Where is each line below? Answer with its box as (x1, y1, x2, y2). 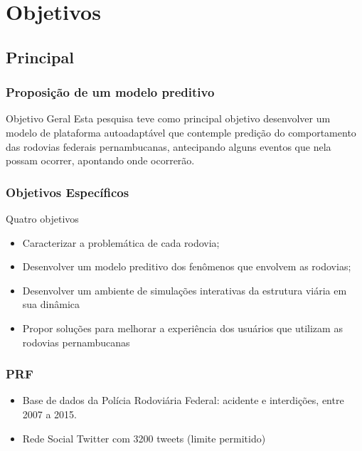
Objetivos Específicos (6, 183, 129, 201)
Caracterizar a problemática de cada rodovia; (22, 235, 220, 250)
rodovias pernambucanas (22, 334, 130, 349)
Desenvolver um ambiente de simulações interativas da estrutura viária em (22, 282, 347, 297)
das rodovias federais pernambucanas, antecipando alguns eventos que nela (6, 139, 331, 154)
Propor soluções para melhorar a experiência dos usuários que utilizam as (22, 320, 343, 335)
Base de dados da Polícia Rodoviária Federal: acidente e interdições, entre (22, 393, 344, 408)
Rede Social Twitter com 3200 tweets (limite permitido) (22, 430, 266, 445)
